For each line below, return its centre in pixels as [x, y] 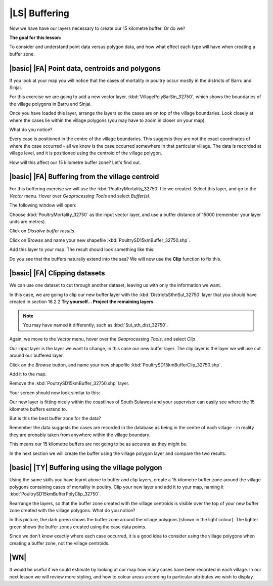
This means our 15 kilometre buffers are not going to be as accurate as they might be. [99, 444]
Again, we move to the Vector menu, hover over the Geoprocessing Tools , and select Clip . [103, 339]
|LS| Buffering [39, 13]
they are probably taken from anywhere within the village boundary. [80, 435]
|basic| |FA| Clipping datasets [57, 273]
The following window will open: [43, 205]
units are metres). [28, 222]
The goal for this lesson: [35, 37]
